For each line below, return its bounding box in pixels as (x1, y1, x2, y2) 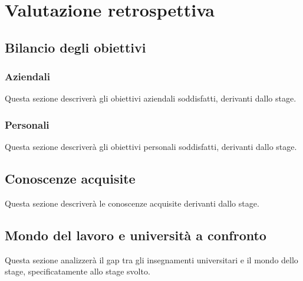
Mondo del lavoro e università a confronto (5, 226, 266, 244)
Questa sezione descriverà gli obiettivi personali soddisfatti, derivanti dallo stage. (5, 140, 297, 153)
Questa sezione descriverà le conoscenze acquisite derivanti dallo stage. (5, 197, 259, 209)
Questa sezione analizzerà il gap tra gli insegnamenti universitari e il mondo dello (5, 253, 298, 266)
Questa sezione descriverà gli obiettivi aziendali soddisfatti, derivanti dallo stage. (5, 92, 297, 104)
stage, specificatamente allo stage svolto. (5, 265, 150, 277)
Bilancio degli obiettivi (5, 38, 146, 56)
